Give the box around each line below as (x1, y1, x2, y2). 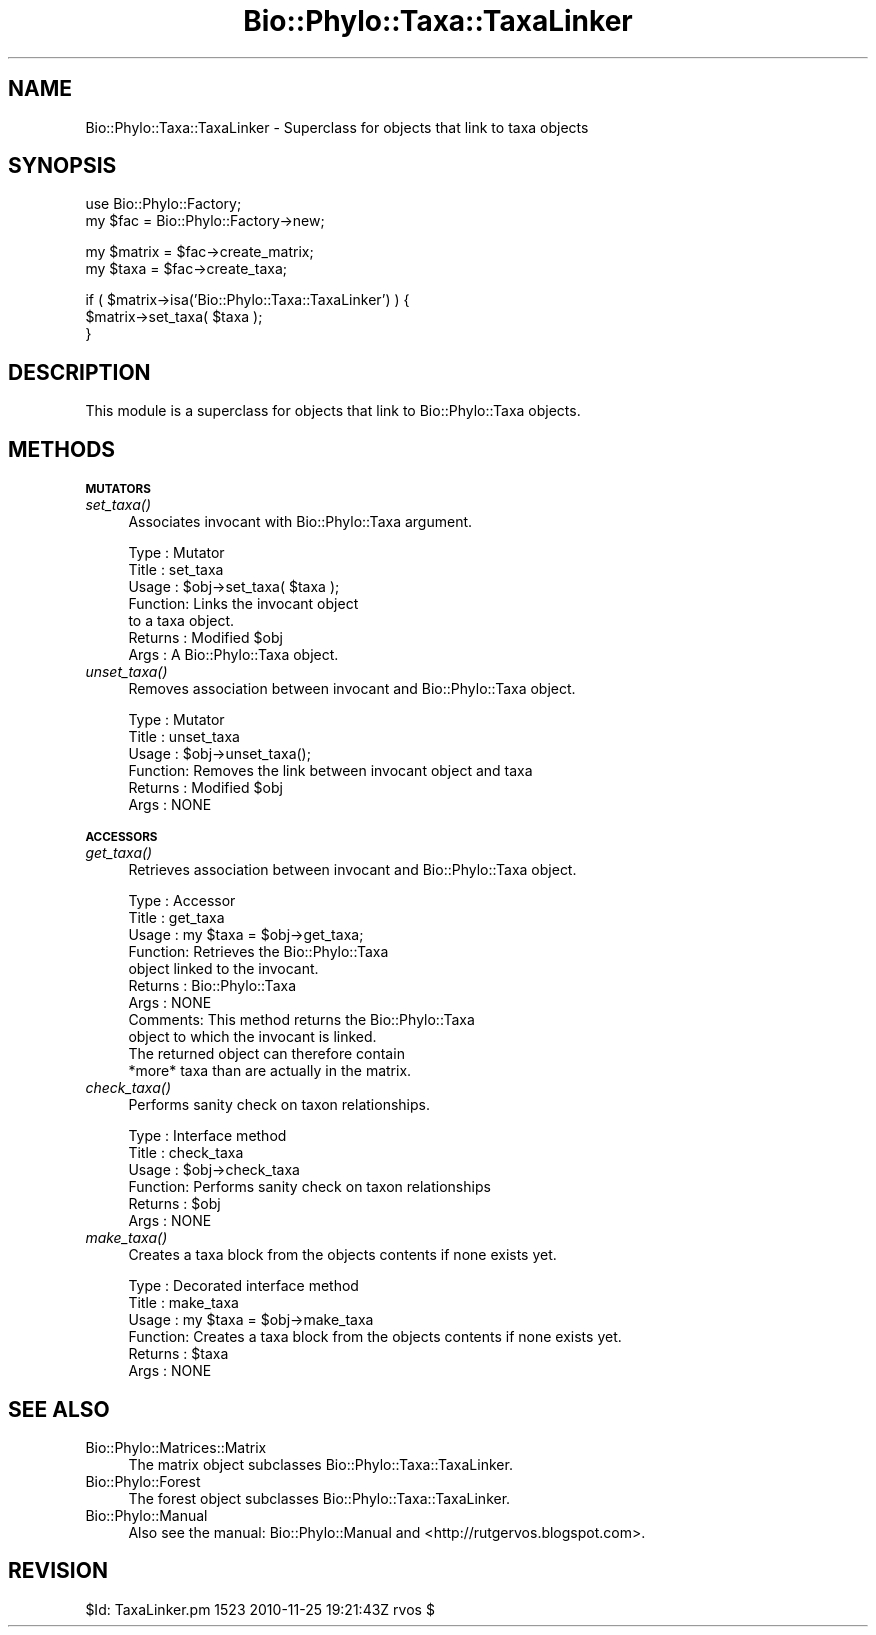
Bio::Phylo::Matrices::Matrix (85, 1438, 267, 1456)
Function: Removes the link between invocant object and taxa (128, 762, 533, 780)
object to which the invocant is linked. (128, 1028, 377, 1046)
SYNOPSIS (8, 153, 117, 179)
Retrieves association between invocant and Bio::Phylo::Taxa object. (128, 861, 577, 879)
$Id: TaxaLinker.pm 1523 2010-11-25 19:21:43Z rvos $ (85, 1600, 435, 1618)
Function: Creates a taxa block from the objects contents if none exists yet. (128, 1328, 622, 1346)
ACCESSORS (85, 830, 158, 845)
